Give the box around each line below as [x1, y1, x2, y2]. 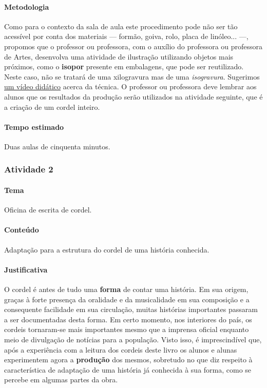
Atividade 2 [4, 163, 53, 176]
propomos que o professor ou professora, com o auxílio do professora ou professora [4, 41, 263, 51]
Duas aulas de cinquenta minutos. [4, 141, 110, 151]
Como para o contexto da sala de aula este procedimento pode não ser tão [4, 21, 238, 31]
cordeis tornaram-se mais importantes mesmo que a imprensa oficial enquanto [4, 324, 249, 335]
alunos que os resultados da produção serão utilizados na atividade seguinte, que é [4, 91, 263, 102]
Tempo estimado [4, 121, 64, 132]
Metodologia [4, 1, 49, 12]
